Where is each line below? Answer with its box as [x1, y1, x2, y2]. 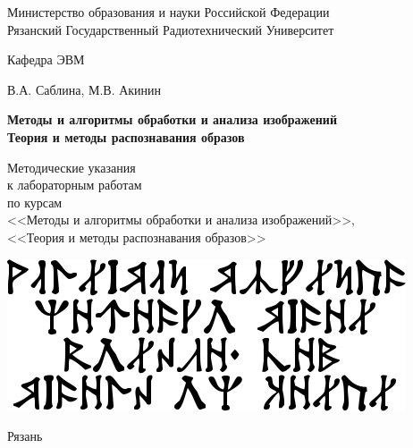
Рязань [7, 427, 43, 445]
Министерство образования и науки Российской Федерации [7, 3, 330, 21]
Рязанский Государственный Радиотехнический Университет [7, 20, 334, 38]
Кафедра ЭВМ [7, 50, 85, 69]
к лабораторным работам [7, 175, 142, 194]
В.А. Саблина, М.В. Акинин [7, 80, 162, 98]
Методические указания [7, 157, 136, 176]
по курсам [7, 192, 63, 211]
